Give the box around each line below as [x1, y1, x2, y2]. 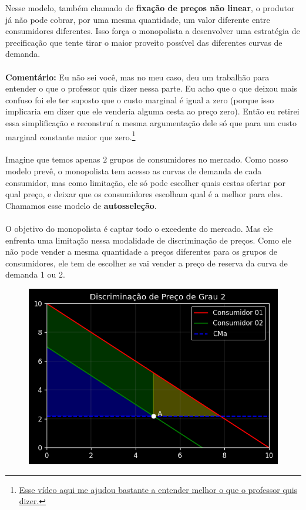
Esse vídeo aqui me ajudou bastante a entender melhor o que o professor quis [19, 483, 298, 495]
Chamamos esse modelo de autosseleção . [5, 199, 157, 211]
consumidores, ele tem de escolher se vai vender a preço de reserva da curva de [5, 256, 288, 269]
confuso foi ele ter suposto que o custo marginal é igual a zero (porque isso [5, 93, 274, 106]
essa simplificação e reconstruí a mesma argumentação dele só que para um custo [5, 116, 297, 129]
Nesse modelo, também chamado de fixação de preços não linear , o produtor [5, 2, 295, 13]
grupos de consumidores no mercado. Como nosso [109, 153, 288, 166]
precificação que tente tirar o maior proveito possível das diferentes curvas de [5, 36, 283, 48]
